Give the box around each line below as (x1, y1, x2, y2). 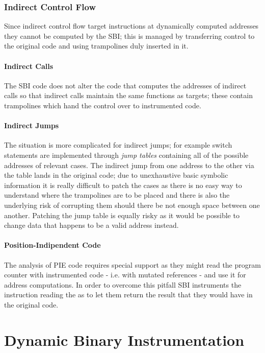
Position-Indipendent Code (4, 240, 101, 250)
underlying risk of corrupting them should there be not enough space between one (4, 199, 260, 210)
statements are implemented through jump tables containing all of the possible (4, 149, 249, 160)
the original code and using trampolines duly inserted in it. (4, 40, 189, 51)
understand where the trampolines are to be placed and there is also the (4, 190, 230, 200)
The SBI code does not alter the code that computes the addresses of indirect (4, 80, 247, 90)
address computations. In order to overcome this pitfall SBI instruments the (4, 279, 242, 290)
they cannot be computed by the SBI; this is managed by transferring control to (4, 30, 255, 41)
